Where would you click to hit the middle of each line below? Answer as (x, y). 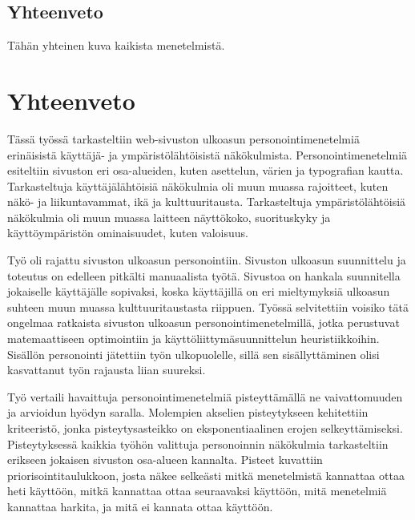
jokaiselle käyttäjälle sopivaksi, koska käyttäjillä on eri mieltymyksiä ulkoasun (199, 291)
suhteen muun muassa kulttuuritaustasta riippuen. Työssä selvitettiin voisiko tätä (208, 306)
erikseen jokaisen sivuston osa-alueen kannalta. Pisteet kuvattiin (165, 460)
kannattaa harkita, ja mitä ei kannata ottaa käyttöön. (140, 506)
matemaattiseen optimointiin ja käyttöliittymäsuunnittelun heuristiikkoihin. (193, 339)
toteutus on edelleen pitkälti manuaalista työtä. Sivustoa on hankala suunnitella (204, 275)
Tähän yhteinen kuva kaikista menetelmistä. (116, 45)
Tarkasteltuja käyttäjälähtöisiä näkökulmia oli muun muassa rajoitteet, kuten (198, 185)
